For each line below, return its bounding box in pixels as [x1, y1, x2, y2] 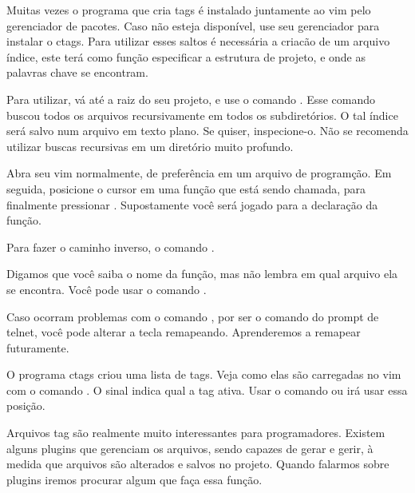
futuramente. [6, 339, 69, 356]
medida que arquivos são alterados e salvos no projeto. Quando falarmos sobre [6, 455, 389, 472]
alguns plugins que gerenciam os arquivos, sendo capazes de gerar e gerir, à [6, 439, 373, 456]
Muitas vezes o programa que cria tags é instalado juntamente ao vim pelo [6, 2, 371, 18]
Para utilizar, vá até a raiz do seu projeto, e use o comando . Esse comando [6, 90, 376, 107]
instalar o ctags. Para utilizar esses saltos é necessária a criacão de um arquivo [6, 33, 390, 50]
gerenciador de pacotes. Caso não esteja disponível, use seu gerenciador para [6, 17, 380, 34]
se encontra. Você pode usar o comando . [6, 280, 207, 297]
